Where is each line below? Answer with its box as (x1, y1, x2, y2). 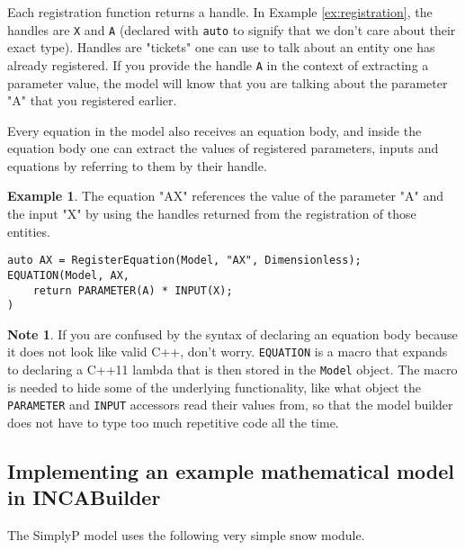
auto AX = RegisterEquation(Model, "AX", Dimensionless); (7, 254, 362, 267)
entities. (7, 221, 50, 240)
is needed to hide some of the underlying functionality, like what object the (7, 377, 421, 396)
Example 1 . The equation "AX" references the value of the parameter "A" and (7, 186, 443, 205)
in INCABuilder (7, 483, 161, 511)
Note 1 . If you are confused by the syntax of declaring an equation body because (7, 324, 458, 343)
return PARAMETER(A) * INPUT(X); (32, 284, 233, 297)
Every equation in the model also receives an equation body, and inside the (7, 121, 422, 140)
